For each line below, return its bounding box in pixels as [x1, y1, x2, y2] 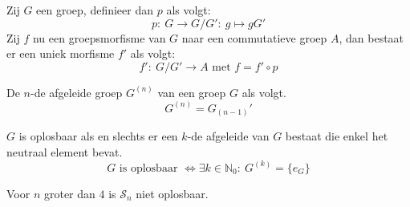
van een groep [157, 83, 226, 100]
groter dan [43, 185, 95, 201]
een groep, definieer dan [36, 2, 154, 18]
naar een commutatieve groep [181, 29, 327, 46]
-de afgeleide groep [30, 83, 123, 100]
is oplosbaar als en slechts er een [18, 128, 178, 144]
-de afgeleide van [187, 128, 270, 144]
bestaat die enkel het [285, 128, 388, 144]
